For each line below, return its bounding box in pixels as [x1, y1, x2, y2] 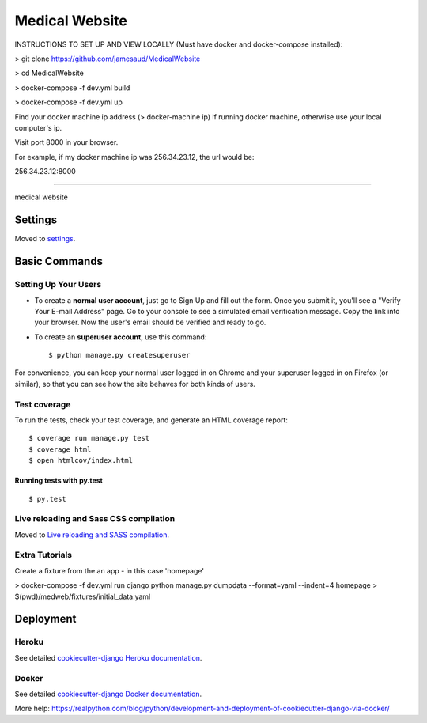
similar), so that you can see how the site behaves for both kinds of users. [14, 379, 256, 388]
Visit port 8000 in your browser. [14, 138, 119, 147]
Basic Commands [14, 255, 103, 268]
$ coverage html [28, 445, 92, 454]
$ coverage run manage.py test [28, 433, 150, 443]
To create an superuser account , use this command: [34, 332, 207, 342]
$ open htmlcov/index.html [28, 456, 134, 465]
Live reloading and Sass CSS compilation [14, 513, 176, 524]
